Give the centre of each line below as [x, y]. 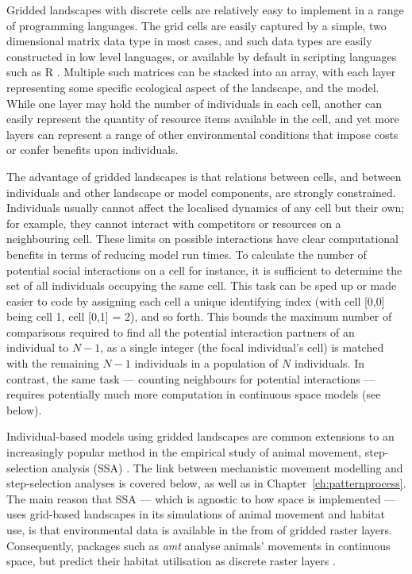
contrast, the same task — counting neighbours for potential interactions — [191, 378]
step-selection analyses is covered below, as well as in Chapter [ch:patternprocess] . [206, 483]
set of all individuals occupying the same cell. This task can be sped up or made [202, 285]
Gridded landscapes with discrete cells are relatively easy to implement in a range [205, 10]
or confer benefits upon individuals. [92, 150]
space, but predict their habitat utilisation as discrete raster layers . [171, 561]
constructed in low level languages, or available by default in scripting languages [202, 56]
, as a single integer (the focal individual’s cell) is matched [242, 347]
